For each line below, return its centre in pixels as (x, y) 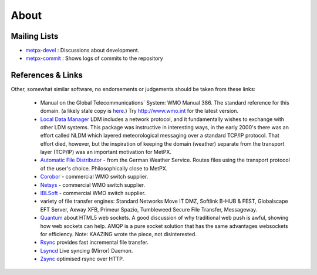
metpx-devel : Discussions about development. (82, 51)
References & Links (47, 76)
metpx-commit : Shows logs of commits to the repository (95, 58)
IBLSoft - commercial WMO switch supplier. (93, 193)
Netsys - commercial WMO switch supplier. (92, 185)
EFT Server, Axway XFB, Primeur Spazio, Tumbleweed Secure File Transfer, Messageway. (149, 209)
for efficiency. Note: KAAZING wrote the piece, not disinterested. (118, 234)
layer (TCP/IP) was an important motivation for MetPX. (106, 152)
